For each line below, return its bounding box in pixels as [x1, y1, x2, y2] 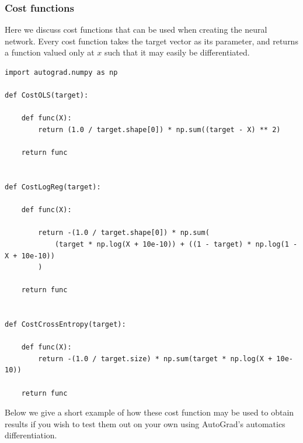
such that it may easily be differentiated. [104, 46, 250, 58]
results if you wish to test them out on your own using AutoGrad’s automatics [5, 417, 285, 430]
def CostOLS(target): [5, 91, 89, 100]
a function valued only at [5, 46, 95, 58]
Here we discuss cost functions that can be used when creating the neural [5, 23, 267, 36]
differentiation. [5, 429, 57, 441]
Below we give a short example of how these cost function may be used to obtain [5, 406, 294, 418]
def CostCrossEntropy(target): [5, 320, 126, 329]
